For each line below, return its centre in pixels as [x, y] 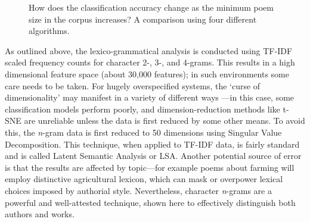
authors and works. [40, 214]
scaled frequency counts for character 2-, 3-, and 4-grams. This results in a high [150, 62]
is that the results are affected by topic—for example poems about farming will [150, 167]
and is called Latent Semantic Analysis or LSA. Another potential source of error [153, 156]
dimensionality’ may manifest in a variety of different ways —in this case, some [150, 97]
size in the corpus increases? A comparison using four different [143, 19]
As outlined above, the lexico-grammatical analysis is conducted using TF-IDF [149, 50]
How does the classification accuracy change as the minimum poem [151, 7]
